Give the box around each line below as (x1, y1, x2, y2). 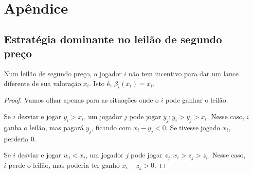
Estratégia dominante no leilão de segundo (4, 31, 222, 46)
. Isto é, (89, 78, 112, 88)
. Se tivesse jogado (165, 122, 220, 132)
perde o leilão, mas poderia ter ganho (8, 159, 120, 170)
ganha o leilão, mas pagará (4, 122, 84, 132)
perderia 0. (4, 133, 36, 143)
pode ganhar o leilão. (165, 95, 228, 105)
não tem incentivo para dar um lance (128, 68, 239, 78)
